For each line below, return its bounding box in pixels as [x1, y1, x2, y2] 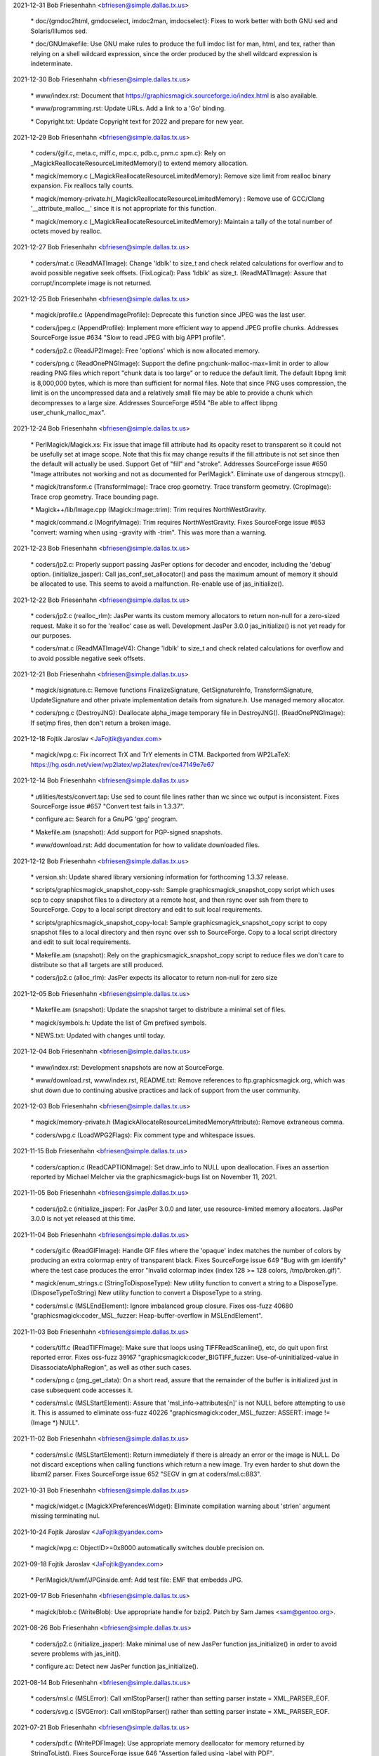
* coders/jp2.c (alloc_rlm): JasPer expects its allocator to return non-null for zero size [30, 974, 278, 982]
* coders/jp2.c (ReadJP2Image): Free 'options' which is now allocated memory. [30, 346, 260, 355]
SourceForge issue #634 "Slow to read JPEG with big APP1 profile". [30, 334, 226, 342]
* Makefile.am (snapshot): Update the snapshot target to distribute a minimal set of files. [30, 1005, 286, 1014]
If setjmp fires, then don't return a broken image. [30, 719, 171, 727]
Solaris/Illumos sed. [30, 27, 88, 35]
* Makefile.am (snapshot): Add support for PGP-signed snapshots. [30, 827, 222, 836]
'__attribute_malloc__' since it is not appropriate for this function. [30, 204, 217, 213]
